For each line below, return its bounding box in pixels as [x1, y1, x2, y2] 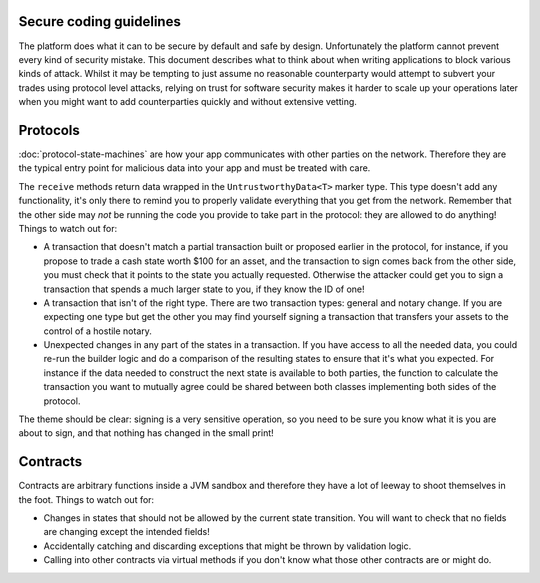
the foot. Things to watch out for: [18, 493, 155, 505]
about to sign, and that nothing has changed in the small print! [18, 427, 274, 439]
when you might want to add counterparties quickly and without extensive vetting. [18, 96, 357, 108]
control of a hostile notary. [43, 325, 152, 337]
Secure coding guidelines [18, 13, 182, 30]
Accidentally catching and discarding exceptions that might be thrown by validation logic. [43, 540, 412, 552]
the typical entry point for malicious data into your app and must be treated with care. [18, 162, 371, 174]
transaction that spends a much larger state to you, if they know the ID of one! [43, 283, 365, 295]
